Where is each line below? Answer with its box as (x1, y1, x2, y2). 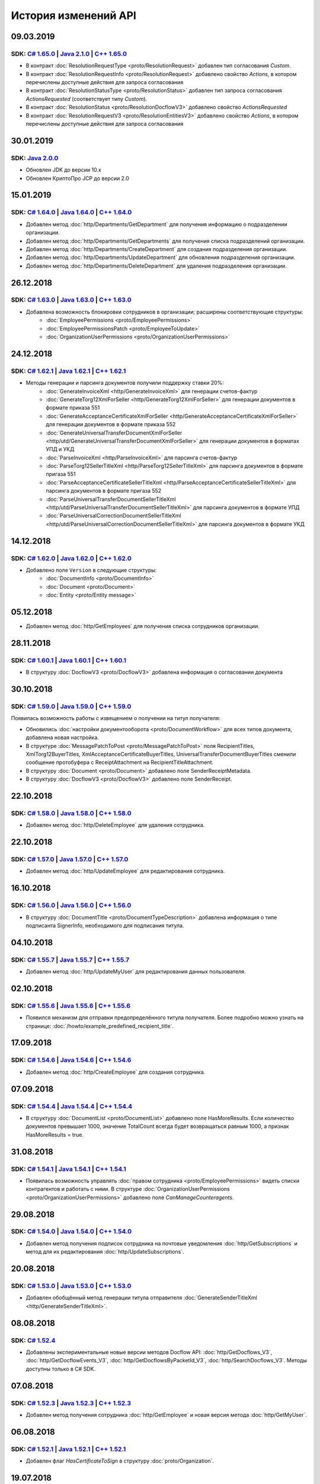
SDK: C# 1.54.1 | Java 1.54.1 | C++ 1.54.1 (11, 1165, 127, 1173)
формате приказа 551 (46, 404, 100, 411)
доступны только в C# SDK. (25, 1365, 96, 1372)
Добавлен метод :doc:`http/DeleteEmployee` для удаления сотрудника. (25, 822, 205, 829)
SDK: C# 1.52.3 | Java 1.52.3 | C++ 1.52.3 (11, 1399, 132, 1407)
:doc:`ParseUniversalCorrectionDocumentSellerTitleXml (46, 512, 181, 519)
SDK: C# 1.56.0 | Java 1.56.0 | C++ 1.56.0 (11, 901, 132, 909)
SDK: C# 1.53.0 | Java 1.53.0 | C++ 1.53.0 (11, 1282, 132, 1290)
